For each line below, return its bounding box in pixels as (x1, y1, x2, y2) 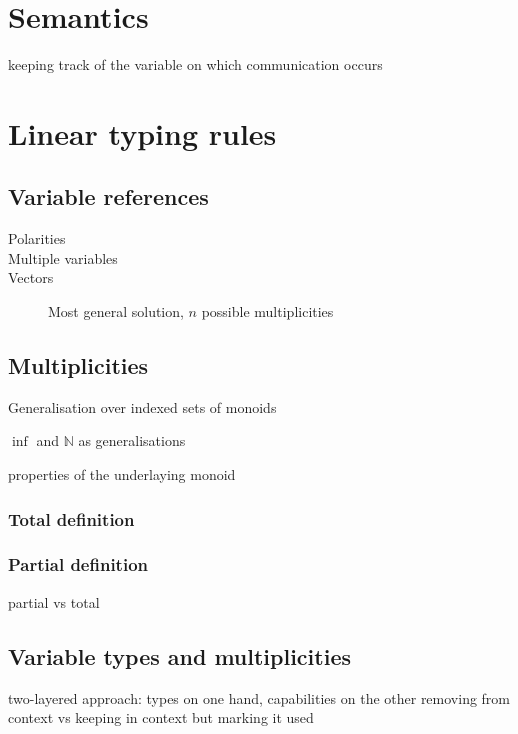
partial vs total (8, 591, 100, 612)
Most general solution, (48, 301, 184, 322)
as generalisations (78, 430, 186, 451)
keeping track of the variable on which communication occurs (8, 54, 383, 75)
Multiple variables (8, 247, 118, 268)
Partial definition (8, 552, 148, 577)
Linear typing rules (8, 112, 277, 153)
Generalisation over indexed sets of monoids (8, 396, 277, 417)
